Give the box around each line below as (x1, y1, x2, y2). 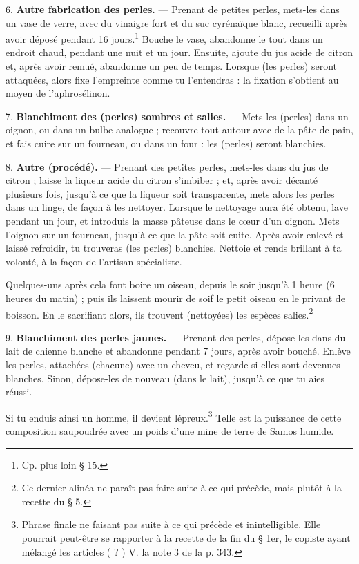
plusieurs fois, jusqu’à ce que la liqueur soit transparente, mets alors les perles (6, 186, 335, 200)
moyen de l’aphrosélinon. (6, 86, 110, 100)
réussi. (6, 384, 32, 399)
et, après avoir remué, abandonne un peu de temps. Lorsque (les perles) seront (6, 59, 337, 73)
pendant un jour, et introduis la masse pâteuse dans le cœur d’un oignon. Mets (6, 213, 340, 227)
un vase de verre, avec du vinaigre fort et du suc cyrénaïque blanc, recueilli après (6, 15, 348, 30)
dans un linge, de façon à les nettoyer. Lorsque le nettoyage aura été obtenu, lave (6, 200, 348, 214)
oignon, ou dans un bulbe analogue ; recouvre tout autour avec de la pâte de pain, (6, 122, 353, 137)
